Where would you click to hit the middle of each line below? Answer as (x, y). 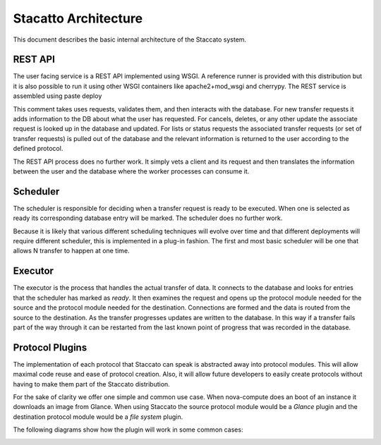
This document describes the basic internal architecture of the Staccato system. (130, 39)
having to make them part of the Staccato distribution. (92, 384)
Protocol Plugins (50, 347)
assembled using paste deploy (58, 96)
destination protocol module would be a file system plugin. (98, 417)
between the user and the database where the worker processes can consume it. (131, 171)
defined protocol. (38, 149)
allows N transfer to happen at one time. (71, 251)
